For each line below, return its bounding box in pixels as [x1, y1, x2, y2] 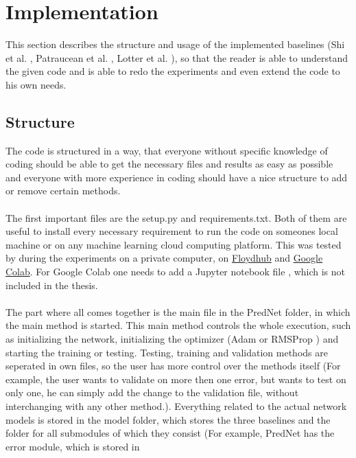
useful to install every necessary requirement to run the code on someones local [5, 224, 338, 238]
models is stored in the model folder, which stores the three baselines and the [5, 412, 331, 426]
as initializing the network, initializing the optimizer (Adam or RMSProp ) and [5, 332, 339, 346]
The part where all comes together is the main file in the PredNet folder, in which [5, 304, 351, 319]
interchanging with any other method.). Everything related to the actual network [5, 398, 347, 413]
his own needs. [5, 77, 67, 91]
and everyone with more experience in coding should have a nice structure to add [5, 170, 348, 184]
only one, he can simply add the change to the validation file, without [5, 385, 299, 400]
